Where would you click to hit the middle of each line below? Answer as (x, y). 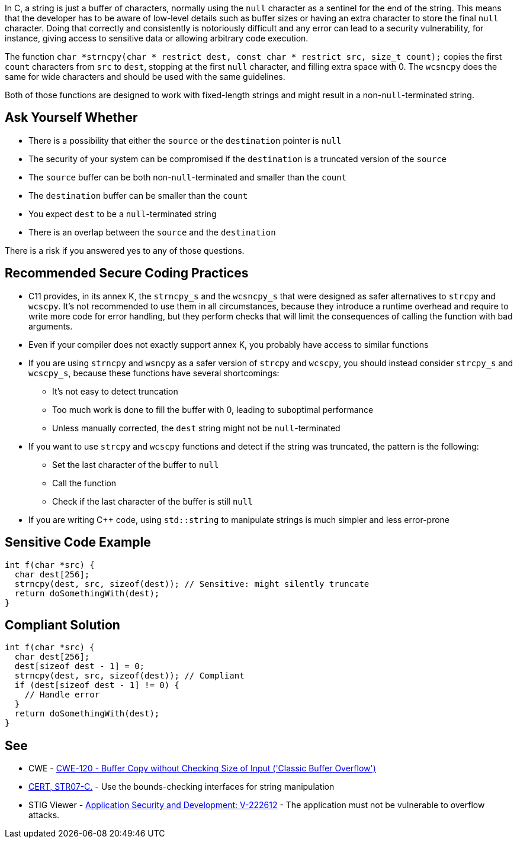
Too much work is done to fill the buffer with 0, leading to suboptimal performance (213, 409)
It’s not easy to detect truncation (115, 391)
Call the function (84, 483)
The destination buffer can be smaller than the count (138, 195)
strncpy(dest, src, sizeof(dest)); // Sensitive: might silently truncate (192, 584)
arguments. (51, 326)
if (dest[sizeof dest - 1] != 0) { (97, 685)
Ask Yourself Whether (71, 118)
